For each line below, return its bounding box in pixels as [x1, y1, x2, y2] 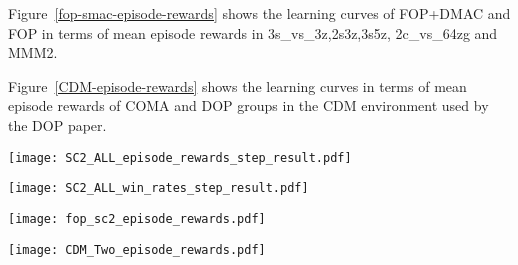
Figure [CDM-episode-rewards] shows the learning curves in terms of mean [8, 75, 467, 96]
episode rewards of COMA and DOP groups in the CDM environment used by [8, 95, 489, 116]
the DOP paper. [8, 114, 107, 135]
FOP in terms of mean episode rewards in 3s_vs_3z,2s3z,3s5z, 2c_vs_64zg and [8, 22, 498, 43]
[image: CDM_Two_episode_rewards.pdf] [8, 242, 266, 257]
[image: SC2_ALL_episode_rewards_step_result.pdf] [8, 150, 352, 165]
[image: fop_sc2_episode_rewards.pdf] [8, 211, 266, 226]
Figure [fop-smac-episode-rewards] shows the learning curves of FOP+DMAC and [8, 3, 511, 23]
